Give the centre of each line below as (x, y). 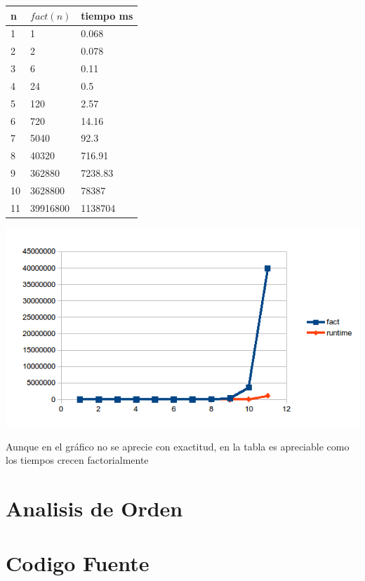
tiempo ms (107, 15)
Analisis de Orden (94, 508)
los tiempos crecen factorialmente (77, 460)
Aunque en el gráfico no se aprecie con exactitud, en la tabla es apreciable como (178, 446)
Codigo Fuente (78, 563)
